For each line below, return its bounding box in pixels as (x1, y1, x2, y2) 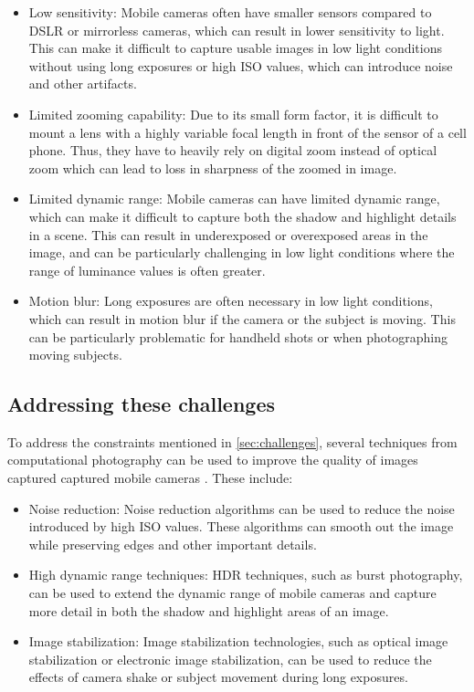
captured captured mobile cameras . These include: (7, 468, 293, 488)
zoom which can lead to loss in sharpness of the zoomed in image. (28, 158, 397, 177)
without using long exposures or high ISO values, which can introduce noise (28, 56, 453, 75)
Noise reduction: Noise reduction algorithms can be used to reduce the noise (28, 498, 455, 518)
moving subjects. (28, 345, 122, 364)
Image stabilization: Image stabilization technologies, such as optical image (28, 632, 448, 651)
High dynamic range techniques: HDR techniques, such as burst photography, (28, 565, 463, 584)
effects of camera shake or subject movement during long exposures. (28, 667, 408, 687)
